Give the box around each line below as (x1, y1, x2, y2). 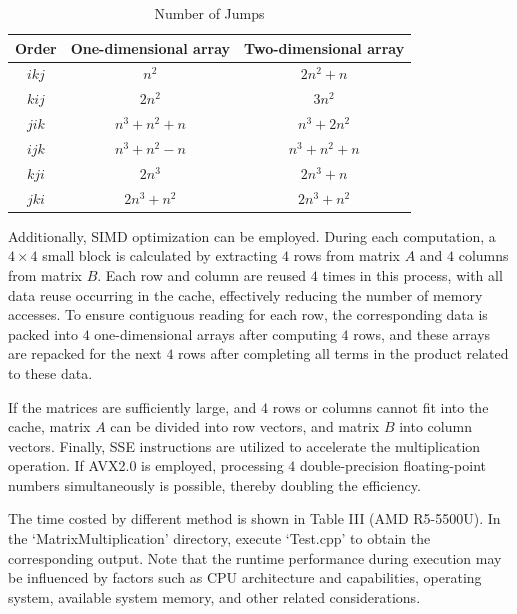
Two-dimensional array (244, 37, 405, 58)
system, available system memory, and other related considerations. (8, 586, 421, 607)
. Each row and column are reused (97, 264, 307, 285)
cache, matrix (8, 416, 91, 437)
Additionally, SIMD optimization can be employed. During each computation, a (8, 225, 496, 246)
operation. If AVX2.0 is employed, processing (8, 455, 284, 476)
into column (399, 416, 472, 437)
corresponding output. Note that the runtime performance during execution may (8, 547, 502, 568)
